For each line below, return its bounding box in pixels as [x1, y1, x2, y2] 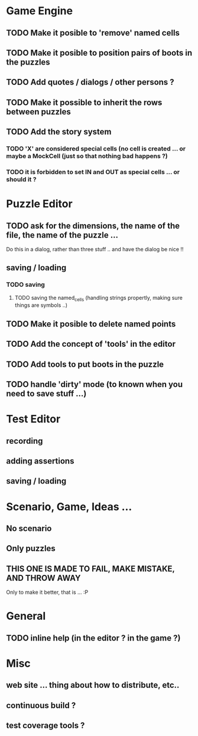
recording [6, 436, 43, 446]
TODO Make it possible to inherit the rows [6, 97, 163, 107]
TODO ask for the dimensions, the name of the [6, 220, 180, 231]
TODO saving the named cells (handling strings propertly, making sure [14, 294, 183, 303]
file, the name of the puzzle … [6, 230, 119, 240]
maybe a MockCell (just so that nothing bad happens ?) [6, 152, 168, 161]
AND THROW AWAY [6, 573, 81, 583]
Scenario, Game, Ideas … [6, 500, 132, 513]
